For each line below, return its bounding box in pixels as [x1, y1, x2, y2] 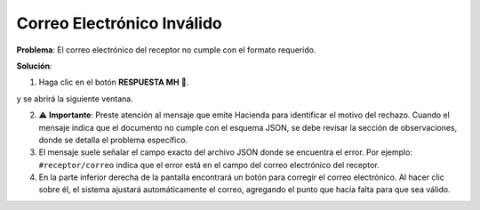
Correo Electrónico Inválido [16, 13, 222, 33]
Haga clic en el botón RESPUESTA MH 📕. [38, 77, 189, 88]
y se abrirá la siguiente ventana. [16, 93, 133, 104]
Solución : [16, 61, 52, 71]
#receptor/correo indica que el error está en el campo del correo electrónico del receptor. [38, 159, 380, 170]
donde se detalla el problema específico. [38, 134, 188, 145]
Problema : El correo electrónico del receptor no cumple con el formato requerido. [16, 44, 316, 55]
